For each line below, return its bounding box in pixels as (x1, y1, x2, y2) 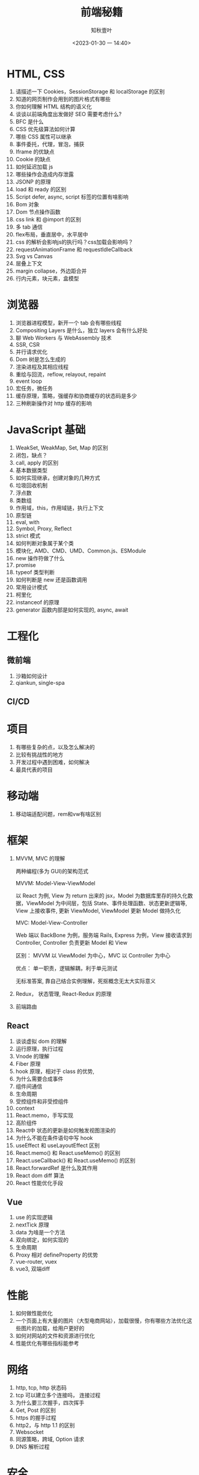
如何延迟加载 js (15, 163, 54, 170)
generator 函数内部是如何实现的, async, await (15, 606, 129, 613)
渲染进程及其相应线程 (15, 363, 69, 370)
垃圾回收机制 (15, 481, 47, 489)
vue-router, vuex (15, 1258, 57, 1266)
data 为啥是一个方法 (15, 1229, 66, 1236)
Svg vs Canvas (15, 252, 53, 259)
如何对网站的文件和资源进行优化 (15, 1332, 95, 1340)
